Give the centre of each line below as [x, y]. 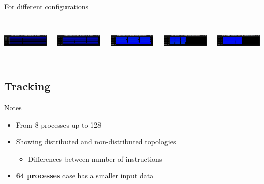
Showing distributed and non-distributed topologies [96, 142]
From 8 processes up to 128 [59, 124]
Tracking [27, 86]
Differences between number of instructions [95, 158]
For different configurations [46, 6]
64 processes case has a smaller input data [85, 176]
